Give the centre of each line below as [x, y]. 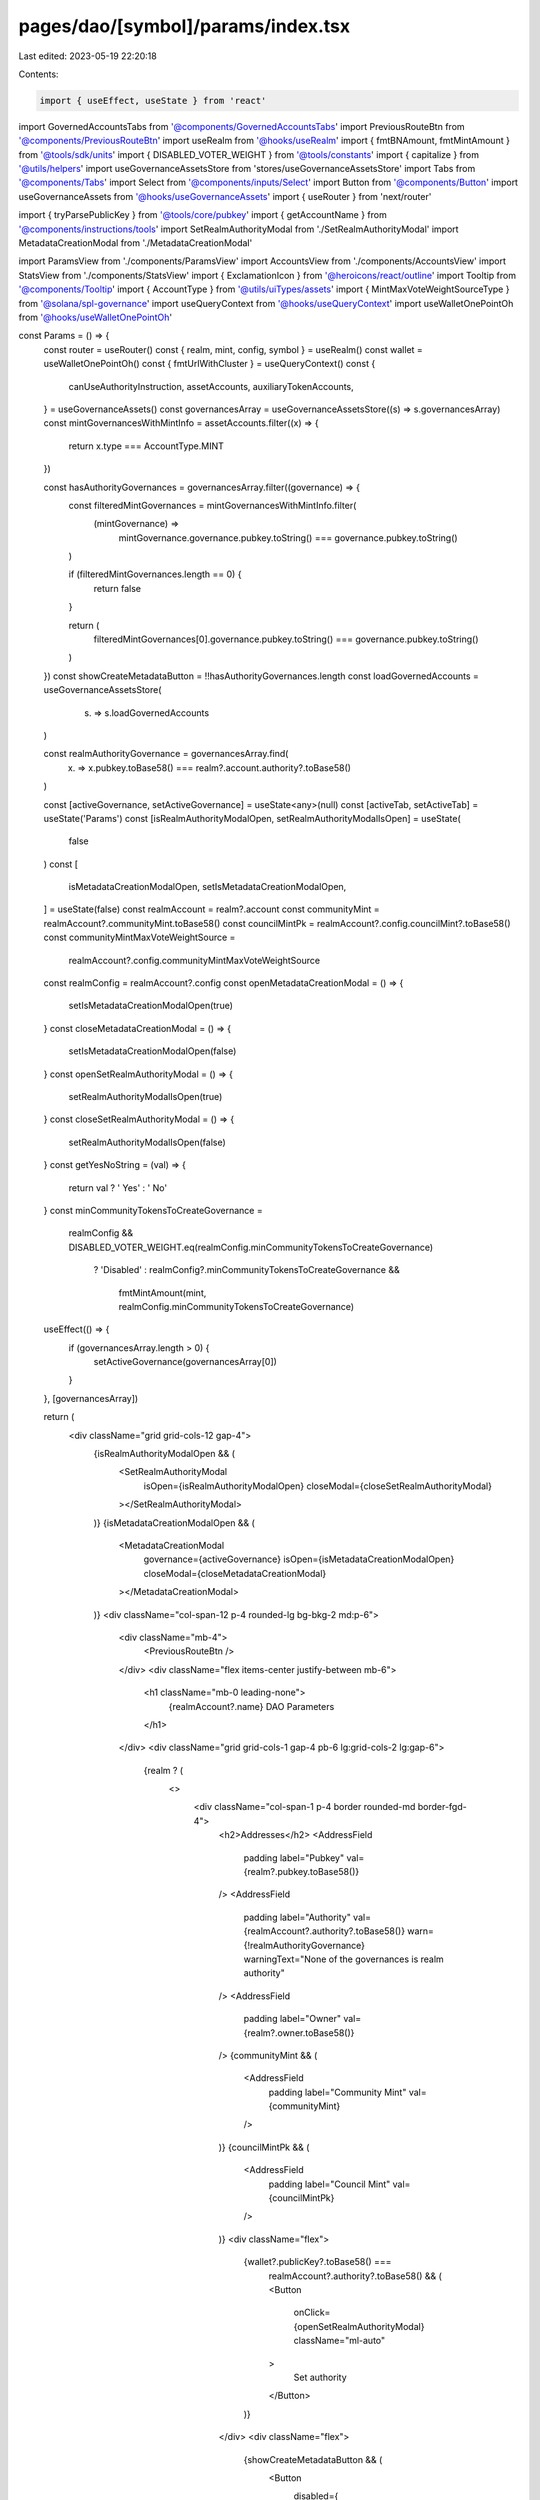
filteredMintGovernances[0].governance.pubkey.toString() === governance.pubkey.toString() [286, 639]
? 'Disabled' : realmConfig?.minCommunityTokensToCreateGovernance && [246, 1270]
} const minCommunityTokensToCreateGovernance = [153, 1210]
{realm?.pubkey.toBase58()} [301, 1872]
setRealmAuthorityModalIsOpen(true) [145, 1096]
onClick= [312, 2312]
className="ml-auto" [339, 2341]
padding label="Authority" [297, 1917]
